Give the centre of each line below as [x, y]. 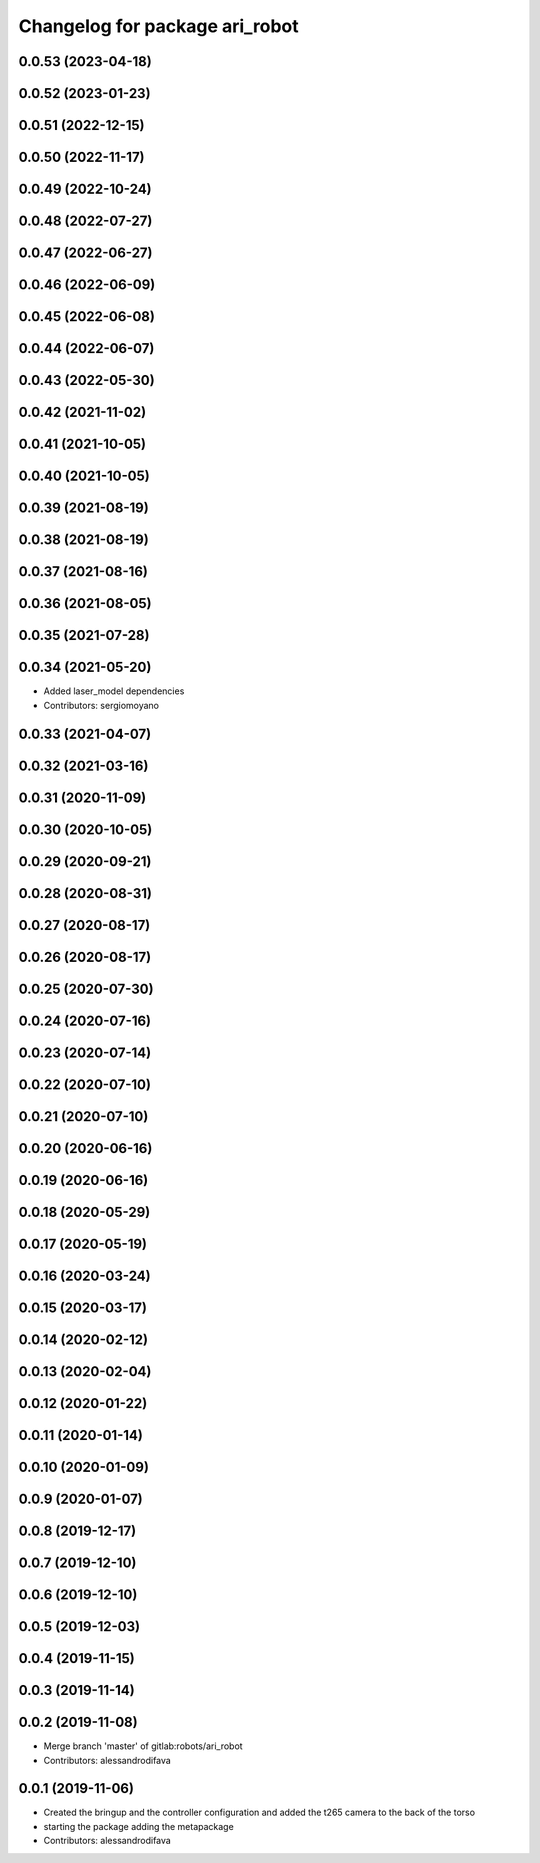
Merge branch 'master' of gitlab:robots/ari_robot [143, 1746]
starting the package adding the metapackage [138, 1826]
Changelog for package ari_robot [158, 26]
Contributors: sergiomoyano [101, 705]
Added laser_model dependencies [114, 691]
